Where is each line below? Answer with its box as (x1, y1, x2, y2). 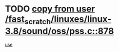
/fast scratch (5, 13, 51, 26)
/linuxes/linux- (50, 13, 112, 25)
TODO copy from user (5, 3, 95, 14)
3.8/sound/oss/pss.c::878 (5, 26, 114, 37)
